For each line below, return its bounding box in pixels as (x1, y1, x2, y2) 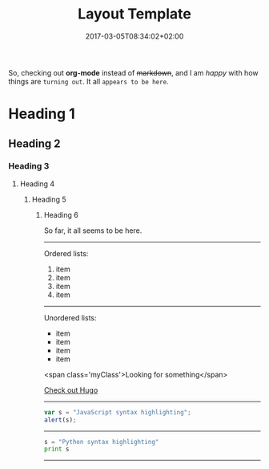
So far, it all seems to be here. (43, 226, 143, 235)
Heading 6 (43, 210, 78, 219)
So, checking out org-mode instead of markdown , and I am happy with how (8, 67, 259, 77)
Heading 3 (8, 161, 50, 172)
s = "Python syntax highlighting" (43, 438, 159, 446)
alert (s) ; (43, 415, 77, 424)
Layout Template (77, 5, 192, 23)
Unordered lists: (43, 312, 97, 322)
